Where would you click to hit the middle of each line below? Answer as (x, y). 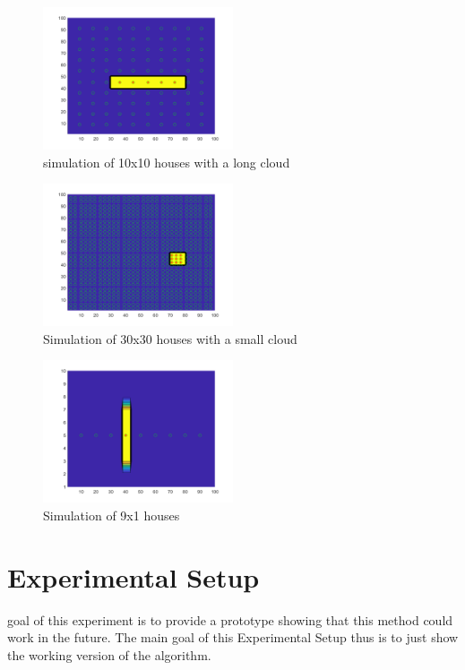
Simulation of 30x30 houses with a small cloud (170, 338)
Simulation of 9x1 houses (112, 515)
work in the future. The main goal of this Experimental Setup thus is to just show (233, 637)
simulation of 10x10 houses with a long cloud (167, 162)
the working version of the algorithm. (109, 654)
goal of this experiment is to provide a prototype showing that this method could (230, 619)
